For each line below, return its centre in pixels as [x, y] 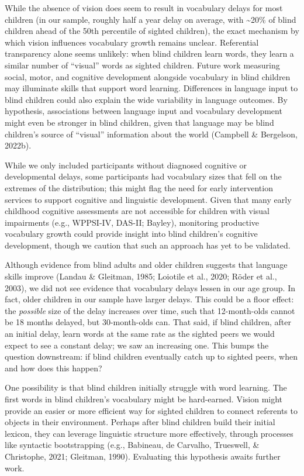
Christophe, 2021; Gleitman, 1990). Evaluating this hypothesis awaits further [143, 456]
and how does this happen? [53, 368]
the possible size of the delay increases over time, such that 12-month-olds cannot [150, 310]
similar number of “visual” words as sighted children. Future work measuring [142, 65]
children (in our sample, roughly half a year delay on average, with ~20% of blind [151, 19]
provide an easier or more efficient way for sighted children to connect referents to [151, 410]
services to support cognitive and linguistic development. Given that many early [148, 199]
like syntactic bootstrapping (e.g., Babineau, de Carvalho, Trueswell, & [132, 445]
